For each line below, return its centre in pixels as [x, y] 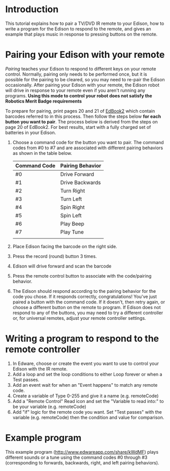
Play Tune [72, 232]
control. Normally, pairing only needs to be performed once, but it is [76, 74]
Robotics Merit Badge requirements [44, 101]
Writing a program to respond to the [82, 339]
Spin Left [71, 215]
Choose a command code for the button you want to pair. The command [88, 142]
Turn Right [73, 190]
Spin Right [72, 207]
